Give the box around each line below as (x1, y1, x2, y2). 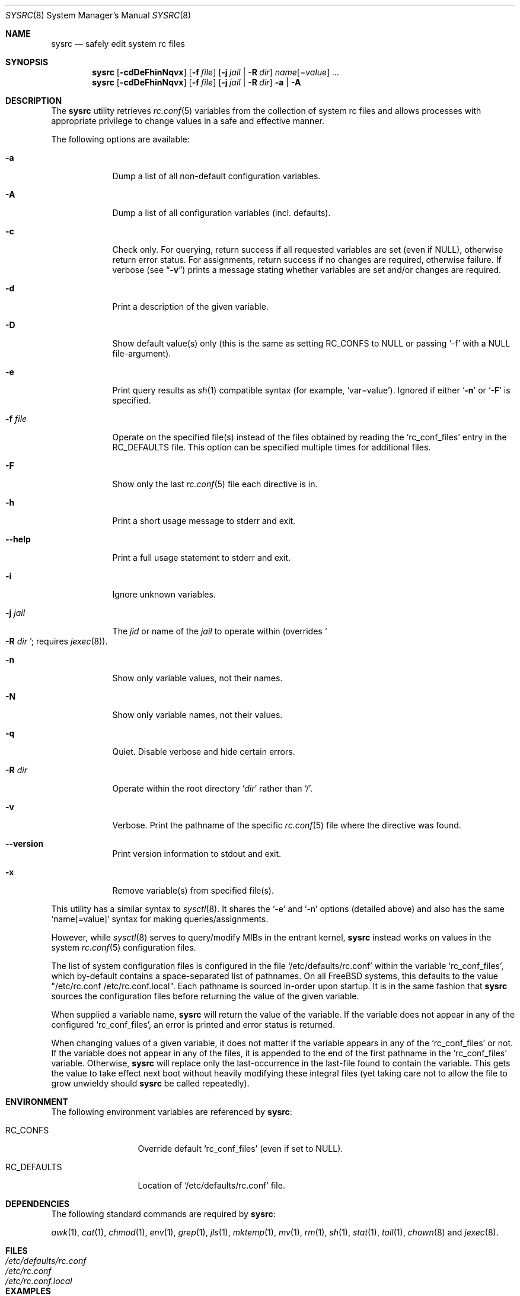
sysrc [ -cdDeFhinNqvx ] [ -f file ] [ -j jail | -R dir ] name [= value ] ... (92, 67, 340, 77)
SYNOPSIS (5, 57, 49, 67)
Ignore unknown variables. (112, 589, 216, 599)
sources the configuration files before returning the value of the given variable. (51, 991, 359, 1001)
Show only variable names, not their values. (112, 710, 283, 720)
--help (5, 534, 31, 544)
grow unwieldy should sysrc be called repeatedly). (51, 1078, 250, 1088)
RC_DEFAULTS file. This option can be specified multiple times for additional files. (112, 442, 431, 452)
